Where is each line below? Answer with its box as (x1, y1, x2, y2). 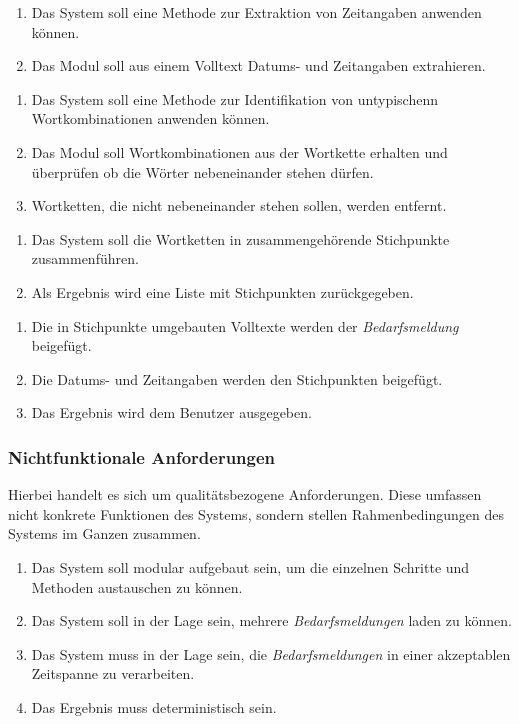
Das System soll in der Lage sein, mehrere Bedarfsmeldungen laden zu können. (31, 610, 512, 631)
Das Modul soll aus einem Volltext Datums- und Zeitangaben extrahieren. (31, 55, 486, 76)
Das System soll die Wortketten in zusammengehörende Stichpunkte (31, 228, 450, 249)
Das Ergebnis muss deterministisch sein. (31, 696, 277, 717)
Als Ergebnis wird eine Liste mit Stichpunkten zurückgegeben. (31, 281, 414, 302)
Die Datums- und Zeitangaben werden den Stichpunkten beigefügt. (31, 368, 443, 389)
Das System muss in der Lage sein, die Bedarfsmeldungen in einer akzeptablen (31, 643, 511, 664)
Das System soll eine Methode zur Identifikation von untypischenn (31, 88, 438, 109)
